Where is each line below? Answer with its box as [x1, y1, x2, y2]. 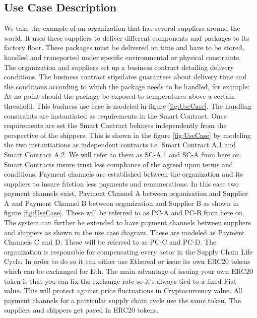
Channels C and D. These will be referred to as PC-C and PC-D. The [4, 237, 217, 247]
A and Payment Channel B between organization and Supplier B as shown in [4, 197, 239, 208]
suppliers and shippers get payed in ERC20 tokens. [4, 305, 159, 315]
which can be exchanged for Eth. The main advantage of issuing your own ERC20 [4, 266, 253, 276]
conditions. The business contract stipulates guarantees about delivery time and [4, 71, 247, 82]
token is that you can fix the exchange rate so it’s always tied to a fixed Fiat [4, 275, 237, 286]
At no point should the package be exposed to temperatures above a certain [4, 91, 235, 101]
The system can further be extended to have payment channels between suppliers [4, 217, 251, 228]
